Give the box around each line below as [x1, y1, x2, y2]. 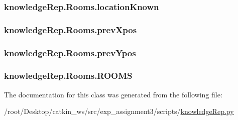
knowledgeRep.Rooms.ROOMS [4, 69, 133, 82]
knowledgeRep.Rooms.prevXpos [4, 23, 137, 36]
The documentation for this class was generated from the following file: [4, 89, 222, 99]
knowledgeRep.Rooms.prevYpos [4, 46, 136, 59]
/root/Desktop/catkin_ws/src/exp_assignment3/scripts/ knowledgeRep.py [4, 106, 234, 116]
